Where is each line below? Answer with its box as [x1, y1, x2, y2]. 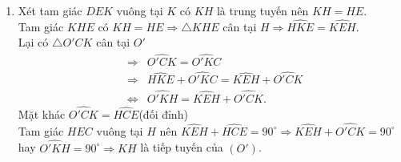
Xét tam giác [18, 2, 82, 18]
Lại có [18, 34, 49, 51]
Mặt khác [18, 105, 66, 122]
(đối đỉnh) [138, 105, 188, 122]
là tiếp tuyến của [140, 139, 223, 156]
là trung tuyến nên [216, 2, 309, 18]
